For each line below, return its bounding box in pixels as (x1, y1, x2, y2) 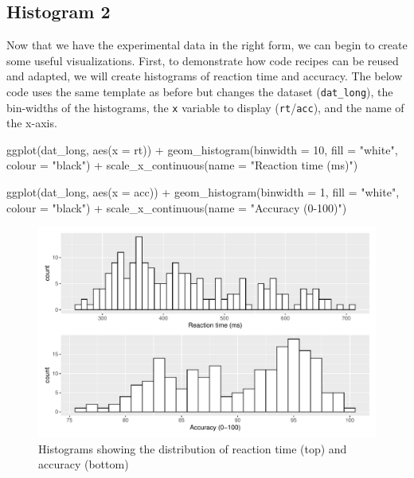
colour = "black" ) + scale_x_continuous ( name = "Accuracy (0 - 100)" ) (6, 199, 347, 216)
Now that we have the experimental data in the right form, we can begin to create (6, 37, 408, 53)
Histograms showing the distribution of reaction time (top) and (38, 440, 347, 457)
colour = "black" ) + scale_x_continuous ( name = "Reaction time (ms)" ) (6, 157, 358, 173)
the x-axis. (6, 115, 57, 131)
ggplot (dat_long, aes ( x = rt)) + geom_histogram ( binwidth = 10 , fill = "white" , (6, 141, 398, 157)
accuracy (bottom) (38, 456, 129, 472)
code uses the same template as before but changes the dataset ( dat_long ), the (6, 83, 393, 99)
